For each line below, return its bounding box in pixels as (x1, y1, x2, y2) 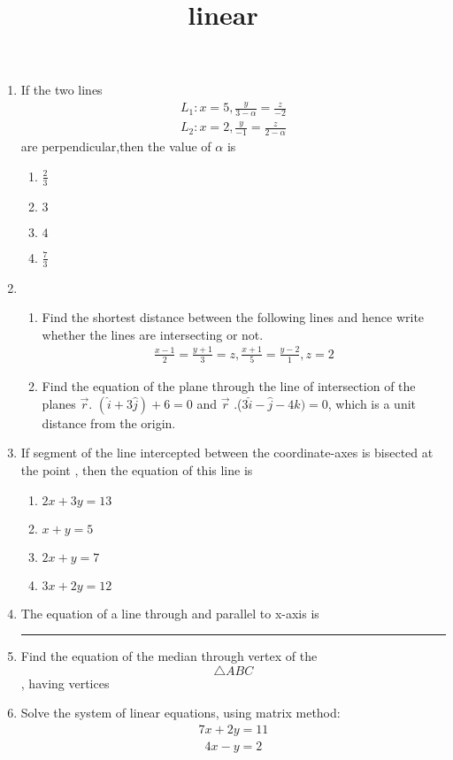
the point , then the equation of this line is (20, 461, 253, 479)
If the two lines (20, 81, 103, 99)
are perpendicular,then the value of (20, 137, 211, 156)
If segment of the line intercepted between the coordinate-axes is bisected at (20, 443, 434, 462)
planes (42, 394, 76, 412)
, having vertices (20, 673, 110, 692)
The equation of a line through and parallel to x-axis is (20, 603, 319, 622)
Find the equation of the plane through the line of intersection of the (42, 377, 416, 395)
